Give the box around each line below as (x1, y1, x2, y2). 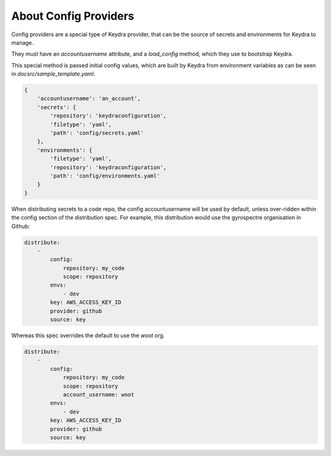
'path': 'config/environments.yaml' (50, 172, 161, 179)
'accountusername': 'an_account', (37, 95, 141, 102)
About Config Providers (11, 9, 134, 23)
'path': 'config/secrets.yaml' (50, 129, 144, 137)
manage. (11, 39, 34, 46)
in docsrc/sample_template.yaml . (11, 70, 96, 78)
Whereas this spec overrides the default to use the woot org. (11, 332, 165, 340)
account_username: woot (63, 391, 135, 398)
